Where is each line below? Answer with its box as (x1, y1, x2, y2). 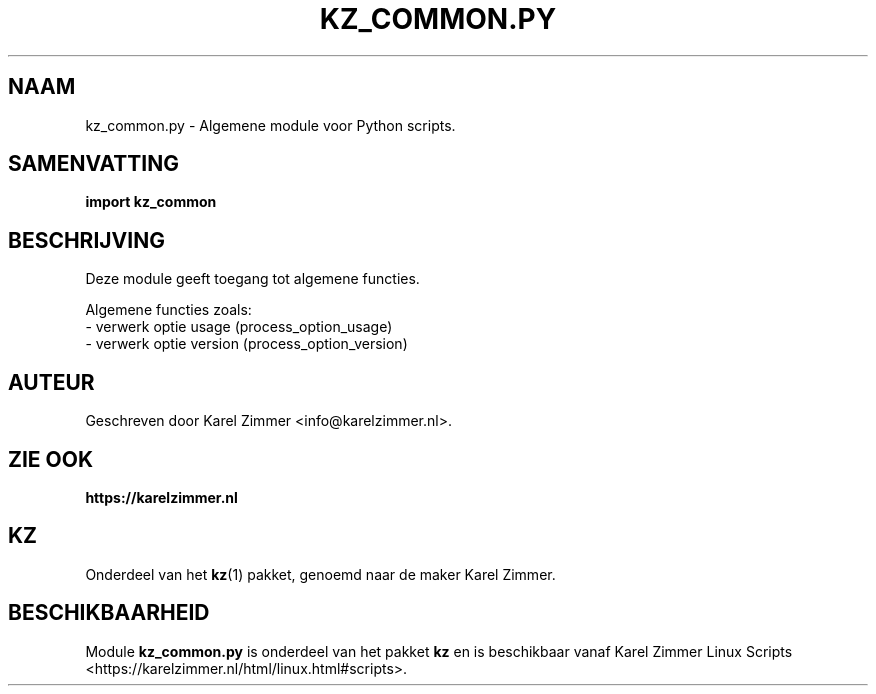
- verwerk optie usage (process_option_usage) (85, 318, 393, 336)
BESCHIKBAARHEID (8, 600, 210, 626)
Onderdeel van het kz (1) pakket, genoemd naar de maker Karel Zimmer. (85, 565, 556, 583)
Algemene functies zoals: (85, 301, 252, 319)
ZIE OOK (8, 446, 94, 472)
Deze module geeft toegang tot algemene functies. (85, 270, 420, 288)
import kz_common (85, 193, 217, 211)
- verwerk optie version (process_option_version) (85, 335, 408, 353)
